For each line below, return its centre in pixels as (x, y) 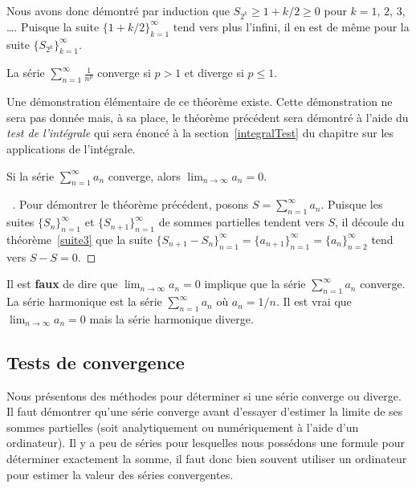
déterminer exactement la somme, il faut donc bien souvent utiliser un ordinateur (207, 459)
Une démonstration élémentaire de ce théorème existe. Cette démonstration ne (200, 102)
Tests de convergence (96, 362)
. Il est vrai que (314, 301)
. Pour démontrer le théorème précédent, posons (131, 204)
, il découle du (370, 222)
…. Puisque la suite (53, 26)
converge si (124, 73)
